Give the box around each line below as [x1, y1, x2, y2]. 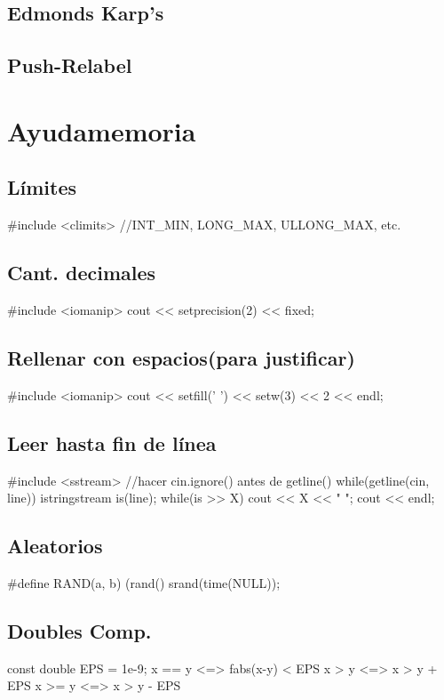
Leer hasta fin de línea [7, 429, 217, 456]
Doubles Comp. [7, 616, 152, 644]
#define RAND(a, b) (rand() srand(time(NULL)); [7, 573, 281, 591]
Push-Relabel [7, 52, 132, 79]
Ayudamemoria [7, 112, 196, 149]
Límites [7, 173, 77, 201]
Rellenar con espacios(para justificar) [7, 343, 355, 371]
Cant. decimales [7, 259, 156, 286]
